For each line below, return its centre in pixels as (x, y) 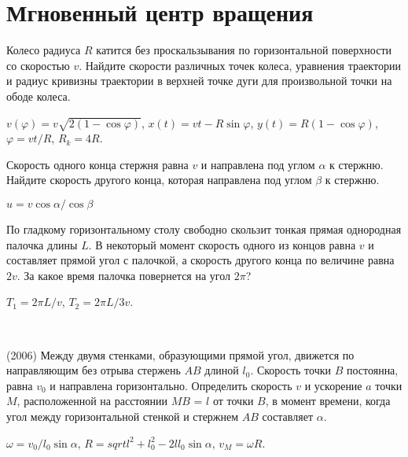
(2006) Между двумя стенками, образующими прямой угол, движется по (180, 354)
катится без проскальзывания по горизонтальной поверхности (244, 50)
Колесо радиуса (44, 50)
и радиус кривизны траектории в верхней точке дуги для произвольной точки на (199, 81)
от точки (233, 401)
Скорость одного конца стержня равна (97, 164)
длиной (222, 370)
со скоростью (38, 65)
